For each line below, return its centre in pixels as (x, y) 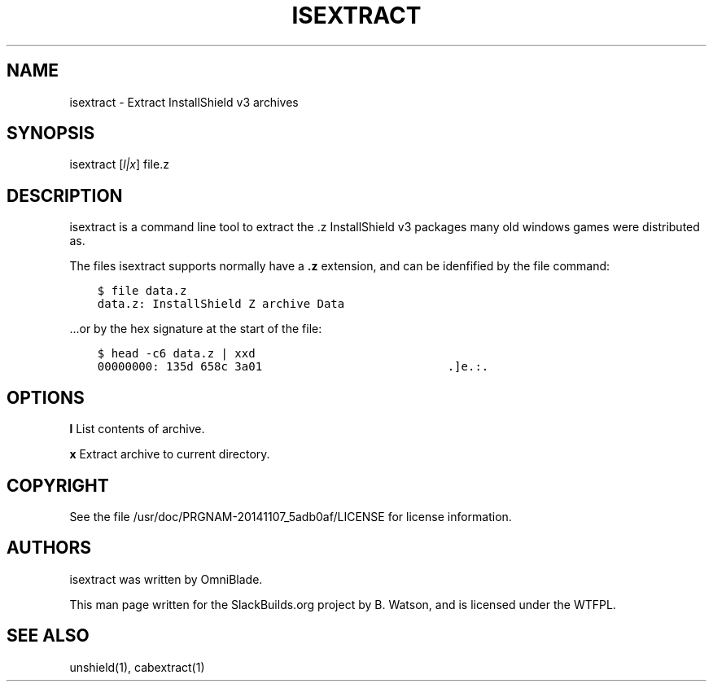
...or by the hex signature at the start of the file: (196, 329)
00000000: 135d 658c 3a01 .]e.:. (293, 367)
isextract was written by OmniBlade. (166, 579)
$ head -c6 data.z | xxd (176, 354)
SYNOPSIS (51, 134)
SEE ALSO (48, 636)
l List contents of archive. (137, 429)
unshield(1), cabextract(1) (137, 667)
